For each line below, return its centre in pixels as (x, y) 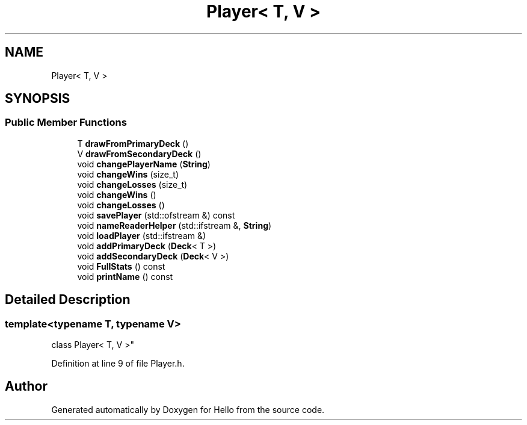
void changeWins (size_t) (128, 174)
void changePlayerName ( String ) (144, 164)
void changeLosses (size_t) (132, 184)
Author (26, 386)
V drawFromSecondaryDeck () (139, 154)
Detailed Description (68, 300)
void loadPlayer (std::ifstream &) (141, 235)
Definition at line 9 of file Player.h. (118, 364)
